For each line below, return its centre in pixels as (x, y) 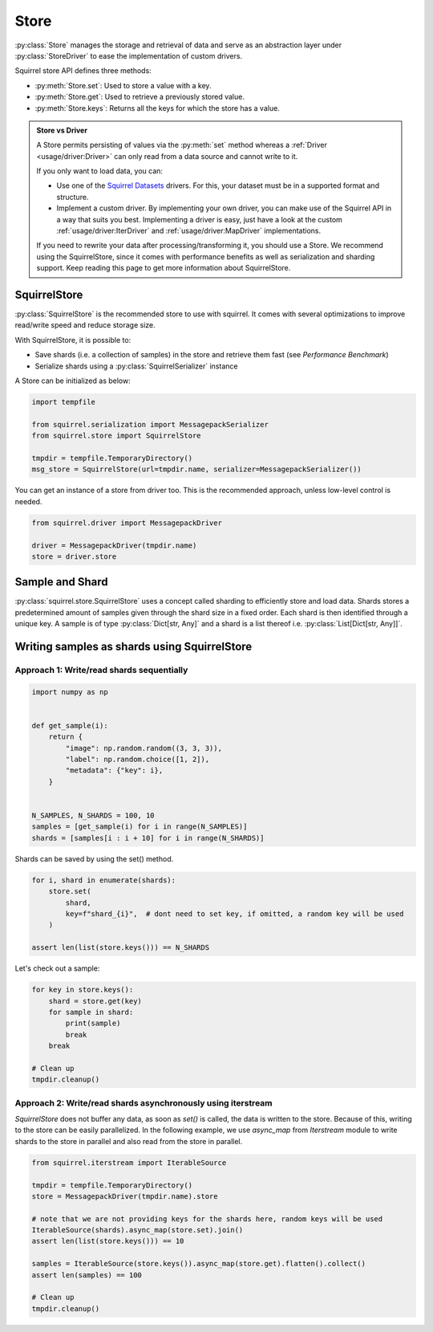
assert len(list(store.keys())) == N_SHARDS (121, 948)
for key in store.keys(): (83, 990)
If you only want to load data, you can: (100, 171)
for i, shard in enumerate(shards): (104, 880)
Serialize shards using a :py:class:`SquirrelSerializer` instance (136, 366)
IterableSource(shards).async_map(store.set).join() (138, 1230)
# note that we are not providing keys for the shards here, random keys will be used (207, 1219)
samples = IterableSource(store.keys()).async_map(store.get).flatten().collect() (199, 1264)
